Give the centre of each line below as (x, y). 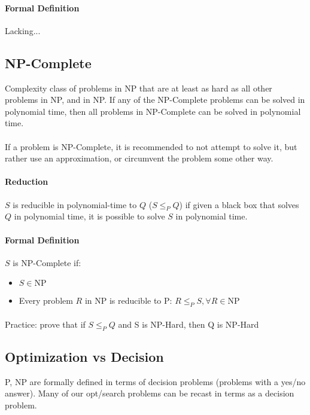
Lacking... (23, 30)
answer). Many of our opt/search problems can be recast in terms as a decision (150, 393)
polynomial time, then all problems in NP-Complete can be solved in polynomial (153, 111)
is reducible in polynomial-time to (75, 204)
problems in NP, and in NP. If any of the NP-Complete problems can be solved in (155, 100)
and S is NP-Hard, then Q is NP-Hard (189, 324)
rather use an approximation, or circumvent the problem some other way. (139, 158)
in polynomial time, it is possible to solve (89, 216)
